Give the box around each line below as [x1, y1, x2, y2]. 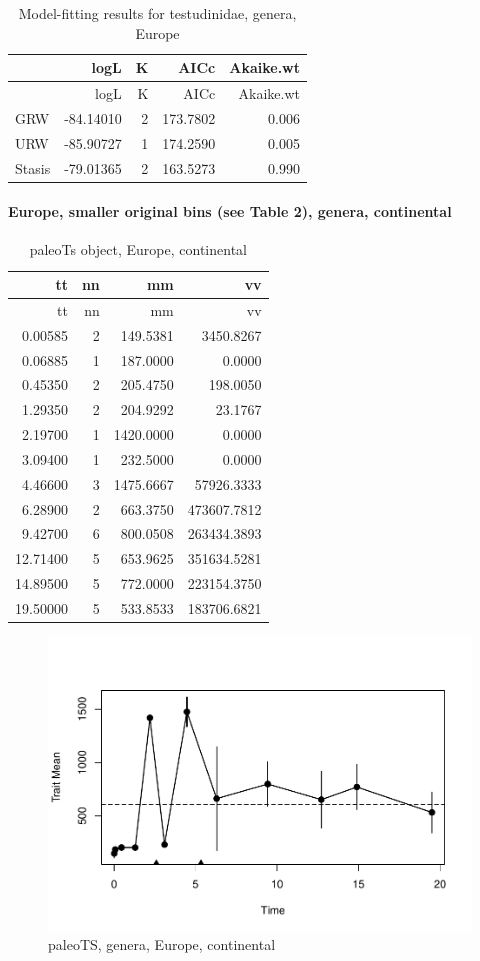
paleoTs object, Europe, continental [29, 239, 247, 260]
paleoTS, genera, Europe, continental [48, 934, 276, 955]
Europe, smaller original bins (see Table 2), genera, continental [8, 201, 452, 222]
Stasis [15, 157, 51, 178]
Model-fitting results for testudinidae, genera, [18, 3, 297, 23]
